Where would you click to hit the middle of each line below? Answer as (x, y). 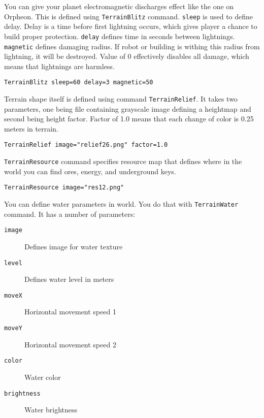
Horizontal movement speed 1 (70, 312)
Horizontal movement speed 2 (70, 344)
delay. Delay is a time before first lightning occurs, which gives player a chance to (131, 26)
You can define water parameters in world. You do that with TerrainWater (121, 204)
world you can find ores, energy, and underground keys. (90, 171)
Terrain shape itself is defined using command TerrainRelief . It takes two (121, 99)
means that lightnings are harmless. (59, 66)
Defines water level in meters (69, 279)
